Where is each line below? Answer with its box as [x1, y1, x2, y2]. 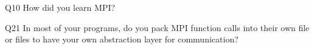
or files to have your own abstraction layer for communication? [5, 33, 239, 45]
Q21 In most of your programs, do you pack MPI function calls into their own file [5, 21, 310, 33]
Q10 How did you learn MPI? [5, 1, 116, 13]
